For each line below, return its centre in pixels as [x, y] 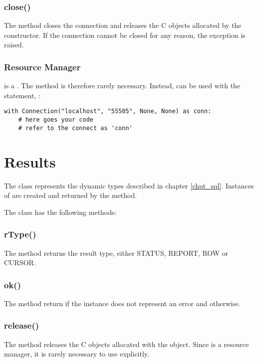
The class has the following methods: [60, 212]
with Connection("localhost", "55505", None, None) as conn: [108, 111]
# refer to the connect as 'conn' [75, 128]
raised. [14, 45]
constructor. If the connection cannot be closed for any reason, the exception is [125, 35]
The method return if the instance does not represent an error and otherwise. [122, 303]
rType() [20, 234]
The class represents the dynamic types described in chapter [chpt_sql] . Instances [129, 185]
